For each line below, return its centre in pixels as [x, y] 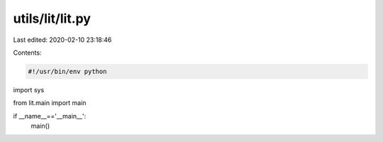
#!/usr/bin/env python [67, 71]
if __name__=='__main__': [50, 116]
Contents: [27, 53]
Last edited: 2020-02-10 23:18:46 [62, 40]
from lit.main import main [50, 103]
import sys [29, 89]
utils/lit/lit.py [52, 18]
